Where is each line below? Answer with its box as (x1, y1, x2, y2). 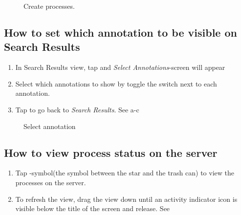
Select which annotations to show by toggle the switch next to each (15, 78, 217, 88)
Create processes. (23, 1, 75, 11)
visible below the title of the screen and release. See (15, 203, 170, 214)
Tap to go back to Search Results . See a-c (15, 104, 139, 114)
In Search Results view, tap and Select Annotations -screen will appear (15, 62, 225, 72)
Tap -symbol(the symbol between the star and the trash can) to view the (15, 168, 234, 178)
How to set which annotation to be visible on (4, 24, 237, 40)
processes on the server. (15, 177, 86, 187)
